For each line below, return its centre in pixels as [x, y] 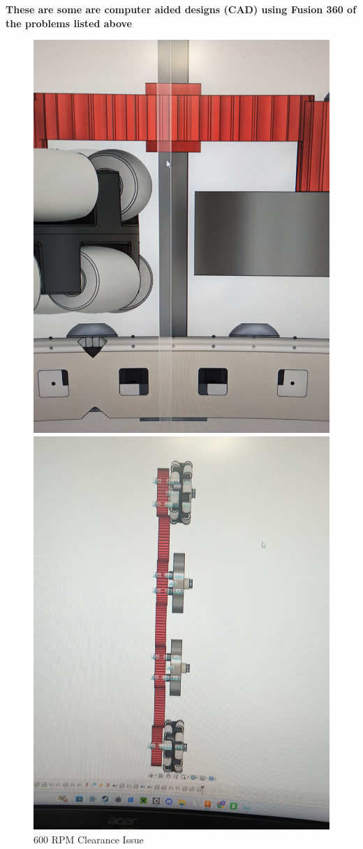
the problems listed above [69, 23]
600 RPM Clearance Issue [89, 839]
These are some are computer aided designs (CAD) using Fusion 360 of [181, 9]
